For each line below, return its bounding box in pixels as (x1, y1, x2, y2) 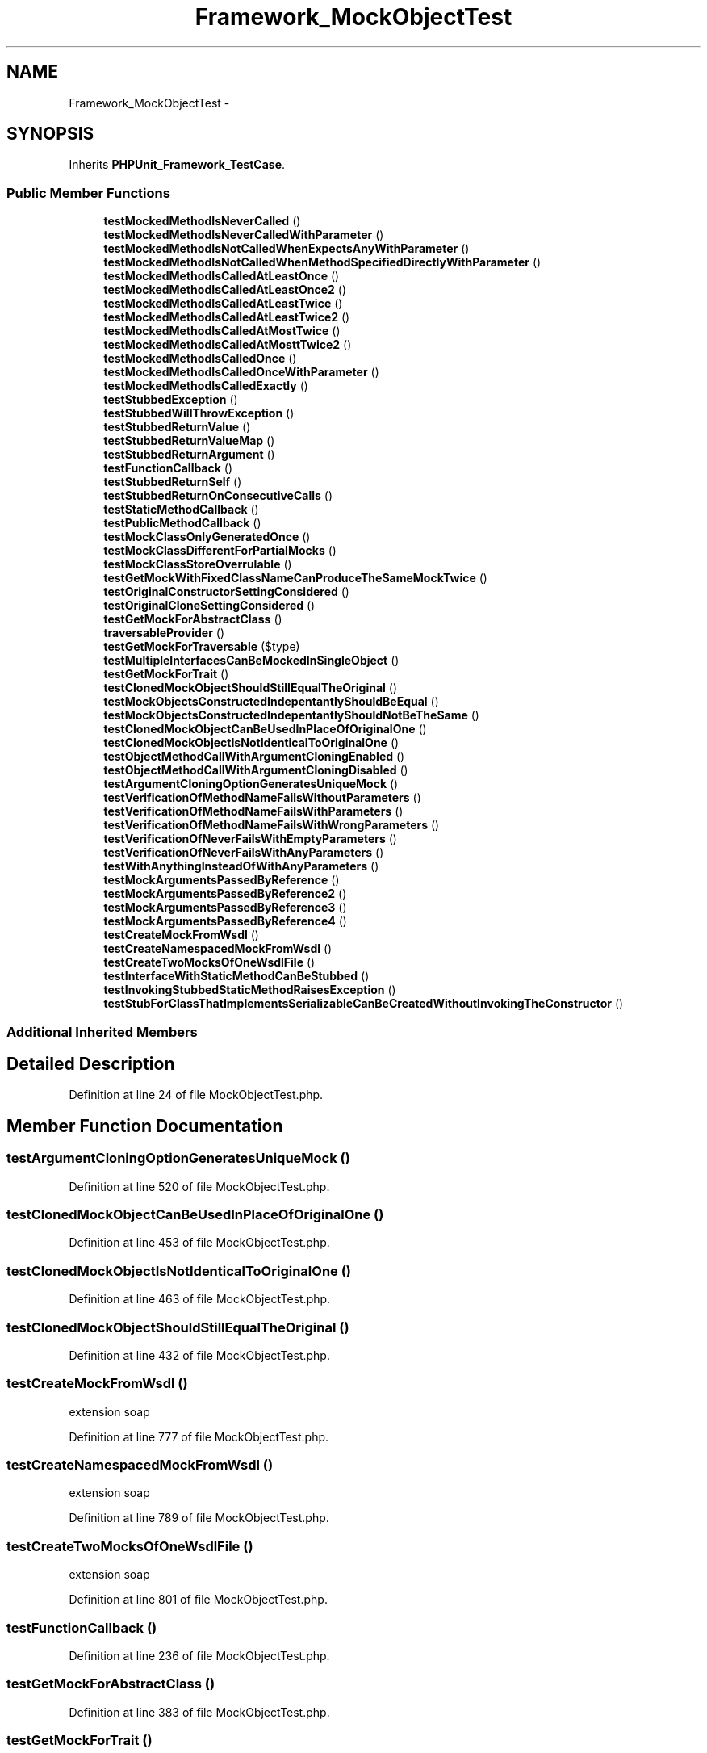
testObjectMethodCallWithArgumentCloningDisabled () (103, 763, 408, 778)
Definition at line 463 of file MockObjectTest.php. (69, 1292, 331, 1306)
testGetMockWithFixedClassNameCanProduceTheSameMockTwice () (103, 571, 487, 585)
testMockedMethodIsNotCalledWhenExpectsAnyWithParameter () (103, 241, 470, 256)
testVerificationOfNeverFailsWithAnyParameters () (103, 845, 384, 860)
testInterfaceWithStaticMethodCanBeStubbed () (103, 969, 370, 983)
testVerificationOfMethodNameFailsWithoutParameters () (103, 791, 421, 805)
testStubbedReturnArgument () (103, 447, 275, 462)
